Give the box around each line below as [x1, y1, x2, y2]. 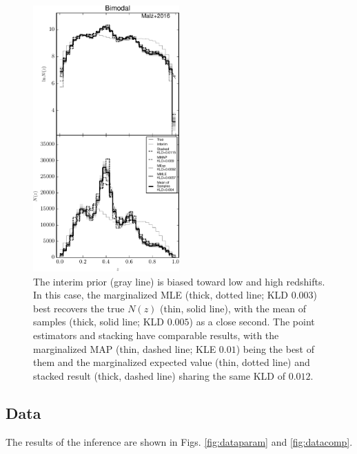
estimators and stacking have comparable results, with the [33, 327, 279, 342]
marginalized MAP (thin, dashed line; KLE [33, 341, 216, 356]
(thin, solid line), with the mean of [160, 301, 307, 315]
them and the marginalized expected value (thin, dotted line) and [33, 355, 310, 369]
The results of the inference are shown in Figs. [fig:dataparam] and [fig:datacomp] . [6, 434, 353, 448]
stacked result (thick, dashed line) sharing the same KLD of [33, 368, 286, 382]
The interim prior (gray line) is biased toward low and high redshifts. [33, 274, 325, 288]
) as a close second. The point [189, 314, 315, 329]
